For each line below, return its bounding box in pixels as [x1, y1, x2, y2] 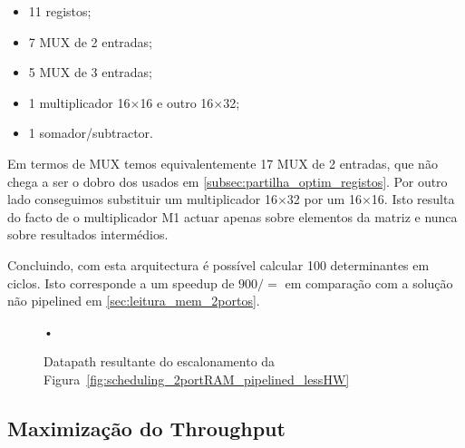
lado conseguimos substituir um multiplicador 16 [7, 190, 277, 209]
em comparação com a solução [285, 273, 453, 292]
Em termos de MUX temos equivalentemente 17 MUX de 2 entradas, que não [7, 153, 438, 172]
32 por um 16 [286, 190, 362, 209]
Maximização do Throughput [7, 414, 286, 442]
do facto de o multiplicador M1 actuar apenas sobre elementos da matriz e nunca [7, 207, 458, 226]
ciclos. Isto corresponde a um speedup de [7, 273, 235, 292]
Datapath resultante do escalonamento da [44, 352, 276, 371]
